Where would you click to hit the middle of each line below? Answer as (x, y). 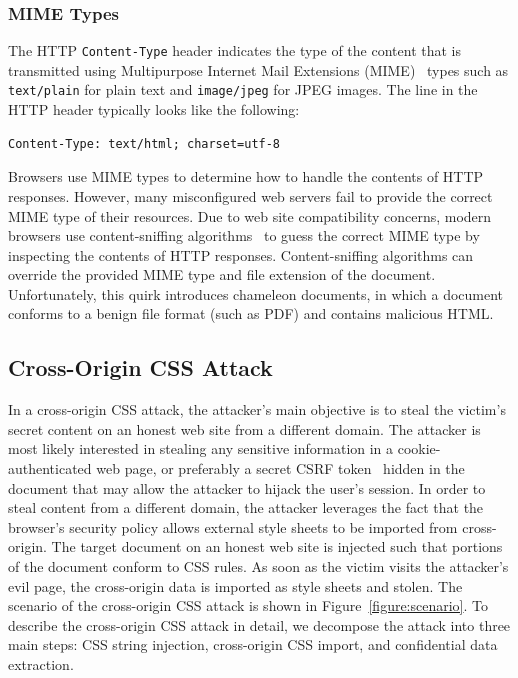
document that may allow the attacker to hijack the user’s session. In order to (247, 487)
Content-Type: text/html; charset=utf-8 (144, 143)
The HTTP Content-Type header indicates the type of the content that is (234, 50)
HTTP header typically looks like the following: (154, 109)
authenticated (50, 468)
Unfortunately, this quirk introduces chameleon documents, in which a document (256, 293)
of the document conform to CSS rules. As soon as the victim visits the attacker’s (258, 566)
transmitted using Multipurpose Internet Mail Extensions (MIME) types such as (258, 69)
